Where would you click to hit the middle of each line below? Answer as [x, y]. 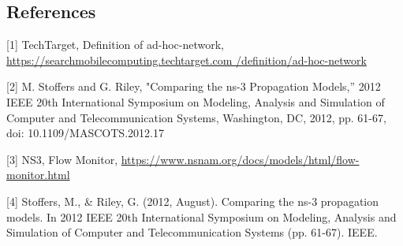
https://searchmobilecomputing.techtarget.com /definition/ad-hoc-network [187, 60]
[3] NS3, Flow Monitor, [62, 159]
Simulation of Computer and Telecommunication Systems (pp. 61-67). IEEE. [192, 232]
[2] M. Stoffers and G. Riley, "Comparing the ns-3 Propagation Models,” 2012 [194, 86]
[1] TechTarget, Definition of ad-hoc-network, [116, 45]
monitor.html [38, 175]
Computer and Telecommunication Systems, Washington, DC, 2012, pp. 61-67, [196, 117]
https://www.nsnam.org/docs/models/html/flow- [240, 159]
